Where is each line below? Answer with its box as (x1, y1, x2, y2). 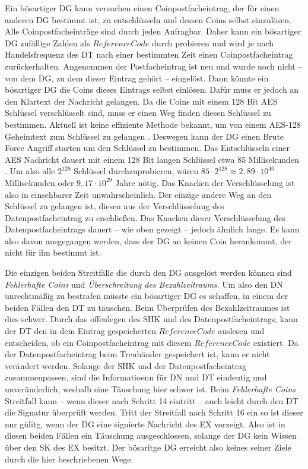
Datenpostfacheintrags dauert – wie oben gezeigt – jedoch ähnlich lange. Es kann (5, 223, 300, 235)
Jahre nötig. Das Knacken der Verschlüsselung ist (115, 176, 295, 188)
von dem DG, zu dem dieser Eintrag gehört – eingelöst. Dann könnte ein (5, 71, 269, 84)
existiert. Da (253, 336, 299, 348)
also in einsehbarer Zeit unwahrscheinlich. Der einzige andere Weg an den (5, 188, 272, 200)
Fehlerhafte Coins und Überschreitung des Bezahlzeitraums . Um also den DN (5, 278, 283, 290)
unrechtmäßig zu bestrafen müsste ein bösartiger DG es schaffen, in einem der (5, 289, 288, 302)
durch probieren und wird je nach (151, 36, 274, 49)
